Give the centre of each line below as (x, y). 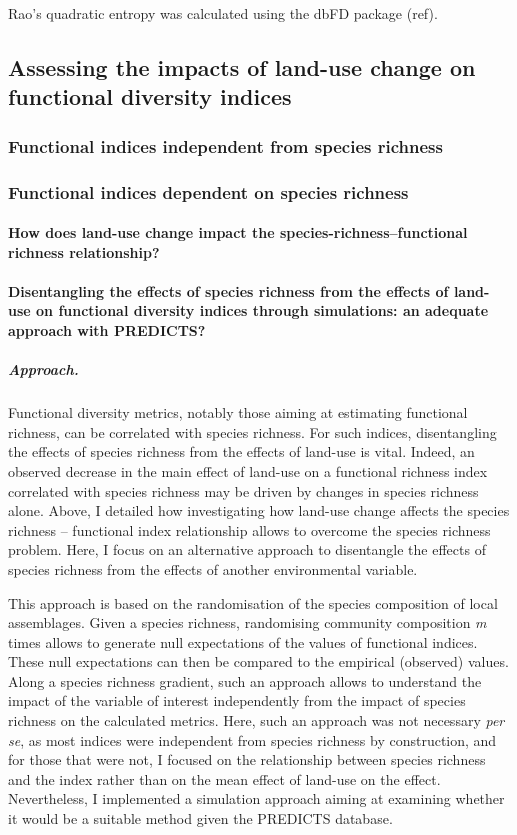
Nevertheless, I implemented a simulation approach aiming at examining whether (256, 798)
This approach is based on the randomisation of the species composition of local (253, 602)
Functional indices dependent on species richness (208, 191)
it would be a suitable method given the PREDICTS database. (200, 818)
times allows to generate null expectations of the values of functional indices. (243, 641)
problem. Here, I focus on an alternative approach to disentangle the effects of (247, 549)
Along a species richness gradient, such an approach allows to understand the (245, 680)
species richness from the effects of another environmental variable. (213, 568)
